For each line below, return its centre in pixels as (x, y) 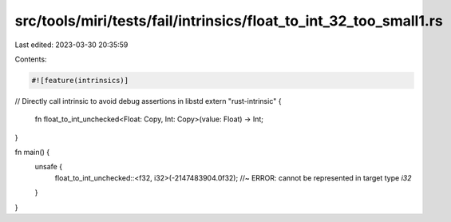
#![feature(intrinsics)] (80, 80)
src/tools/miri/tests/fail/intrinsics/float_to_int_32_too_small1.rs (229, 21)
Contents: (31, 59)
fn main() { (32, 153)
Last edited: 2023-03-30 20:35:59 (71, 45)
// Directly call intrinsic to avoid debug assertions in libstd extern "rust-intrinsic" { (148, 101)
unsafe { (49, 167)
